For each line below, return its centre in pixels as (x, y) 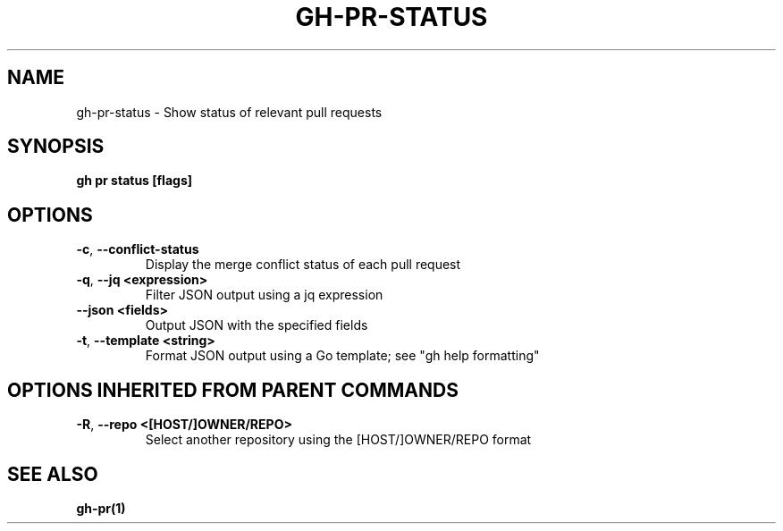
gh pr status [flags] (135, 181)
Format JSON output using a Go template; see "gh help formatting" (342, 356)
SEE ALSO (53, 474)
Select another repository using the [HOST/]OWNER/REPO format (338, 440)
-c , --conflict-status (138, 249)
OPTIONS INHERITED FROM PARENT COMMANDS (233, 390)
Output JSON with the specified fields (257, 325)
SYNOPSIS (56, 147)
